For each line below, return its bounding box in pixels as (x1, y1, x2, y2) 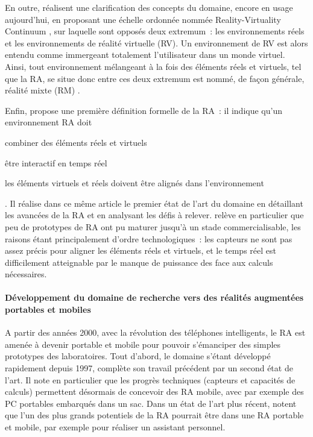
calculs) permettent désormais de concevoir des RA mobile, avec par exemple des (5, 385, 304, 398)
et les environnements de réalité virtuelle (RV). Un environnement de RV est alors (5, 36, 308, 49)
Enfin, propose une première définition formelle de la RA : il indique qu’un (5, 104, 282, 116)
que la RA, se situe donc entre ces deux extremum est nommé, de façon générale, (5, 72, 305, 84)
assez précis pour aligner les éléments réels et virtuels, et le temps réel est (5, 244, 276, 257)
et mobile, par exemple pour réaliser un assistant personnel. (5, 421, 226, 433)
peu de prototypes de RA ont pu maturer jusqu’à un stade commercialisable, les (5, 220, 301, 233)
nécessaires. (5, 268, 47, 280)
